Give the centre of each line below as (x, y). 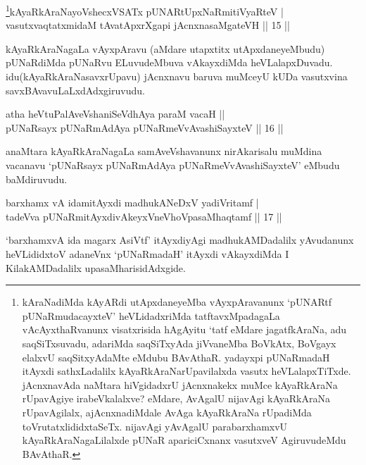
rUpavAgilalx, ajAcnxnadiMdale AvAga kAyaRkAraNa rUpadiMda (167, 412)
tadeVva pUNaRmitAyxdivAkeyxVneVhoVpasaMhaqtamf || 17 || (144, 216)
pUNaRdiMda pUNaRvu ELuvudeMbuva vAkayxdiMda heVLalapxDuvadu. (169, 62)
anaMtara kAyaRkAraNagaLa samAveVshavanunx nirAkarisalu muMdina (164, 151)
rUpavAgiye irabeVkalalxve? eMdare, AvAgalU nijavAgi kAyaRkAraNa (176, 398)
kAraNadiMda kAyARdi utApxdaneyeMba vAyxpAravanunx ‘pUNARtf (177, 302)
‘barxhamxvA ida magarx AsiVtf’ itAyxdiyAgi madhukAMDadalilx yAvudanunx (180, 240)
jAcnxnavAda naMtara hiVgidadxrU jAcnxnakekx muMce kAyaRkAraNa (180, 384)
